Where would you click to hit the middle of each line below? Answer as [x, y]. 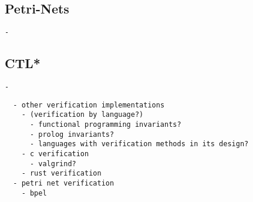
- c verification [55, 154]
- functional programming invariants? [105, 125]
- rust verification [61, 174]
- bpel [34, 193]
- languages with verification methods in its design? [139, 144]
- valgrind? [53, 164]
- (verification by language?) [82, 115]
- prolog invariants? [72, 134]
